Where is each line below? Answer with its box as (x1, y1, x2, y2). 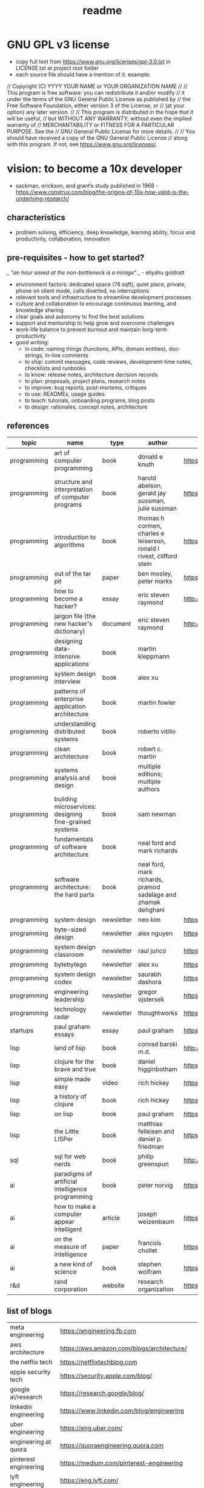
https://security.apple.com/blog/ (60, 1371, 153, 1380)
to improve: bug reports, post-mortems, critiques (24, 384, 147, 391)
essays (54, 1030, 74, 1039)
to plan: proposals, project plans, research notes (24, 377, 146, 384)
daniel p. (137, 1135, 163, 1143)
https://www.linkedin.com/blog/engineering (60, 1407, 184, 1415)
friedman (137, 1143, 164, 1151)
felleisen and (137, 1127, 175, 1136)
